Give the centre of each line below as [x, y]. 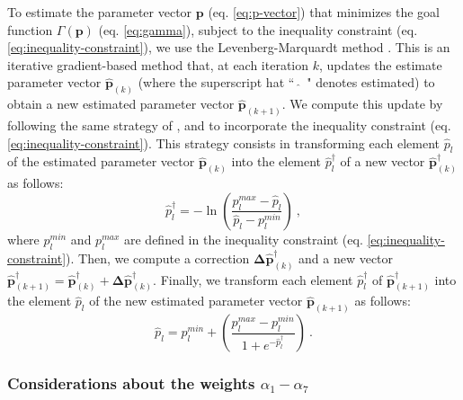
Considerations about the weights [131, 383]
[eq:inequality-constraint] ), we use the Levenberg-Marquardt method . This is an [229, 47]
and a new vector [346, 258]
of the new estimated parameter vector [196, 301]
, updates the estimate [381, 64]
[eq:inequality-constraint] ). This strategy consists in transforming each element [223, 142]
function [30, 29]
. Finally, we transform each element [253, 279]
